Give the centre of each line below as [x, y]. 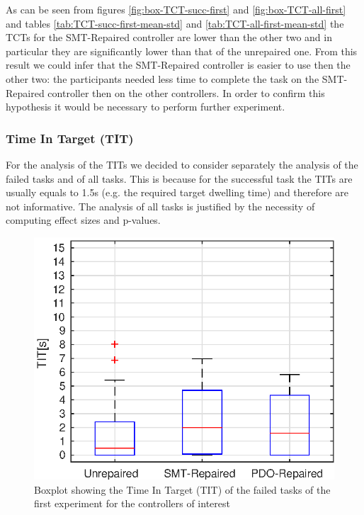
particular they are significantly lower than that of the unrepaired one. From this [182, 51]
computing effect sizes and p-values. [83, 220]
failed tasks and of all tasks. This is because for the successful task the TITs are [179, 178]
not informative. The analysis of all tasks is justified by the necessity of [160, 206]
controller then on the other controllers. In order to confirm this [186, 92]
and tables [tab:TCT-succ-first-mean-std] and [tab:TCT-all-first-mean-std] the [175, 23]
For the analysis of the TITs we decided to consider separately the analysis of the [182, 164]
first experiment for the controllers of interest [132, 503]
